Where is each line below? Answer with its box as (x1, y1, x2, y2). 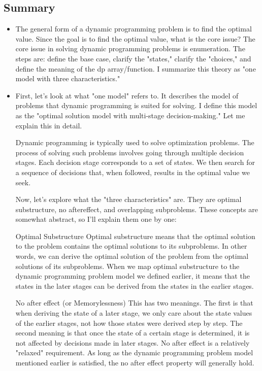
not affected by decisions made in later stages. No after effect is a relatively (15, 337, 250, 348)
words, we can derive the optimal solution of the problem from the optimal (15, 251, 249, 261)
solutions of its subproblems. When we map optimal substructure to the (15, 260, 240, 271)
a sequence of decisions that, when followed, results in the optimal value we (15, 166, 250, 177)
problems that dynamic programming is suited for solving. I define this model (15, 100, 257, 111)
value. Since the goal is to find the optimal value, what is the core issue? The (15, 33, 255, 44)
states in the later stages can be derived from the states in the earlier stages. (15, 280, 254, 291)
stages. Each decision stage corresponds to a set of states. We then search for (15, 157, 255, 167)
